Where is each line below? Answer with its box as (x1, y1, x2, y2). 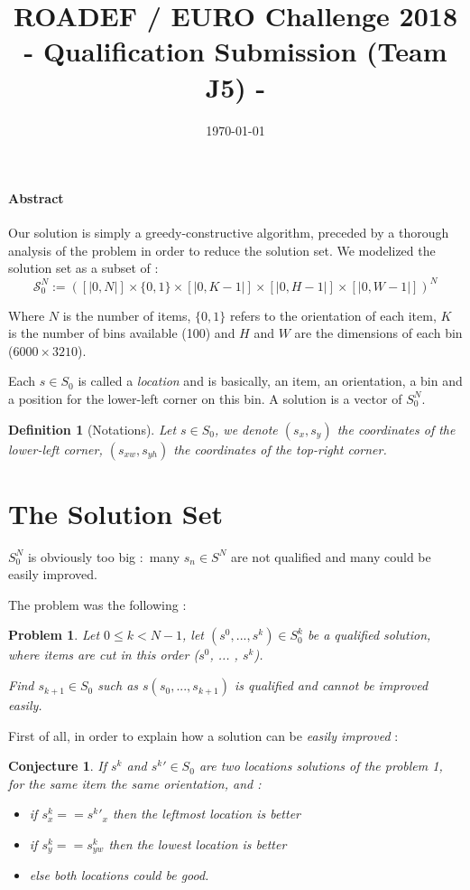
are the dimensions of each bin (294, 323, 463, 342)
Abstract (8, 189, 64, 208)
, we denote (215, 419, 278, 438)
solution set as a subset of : (8, 258, 159, 277)
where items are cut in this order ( (8, 645, 199, 664)
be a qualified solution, (308, 625, 431, 644)
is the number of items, (62, 305, 191, 324)
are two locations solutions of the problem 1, (198, 756, 443, 775)
